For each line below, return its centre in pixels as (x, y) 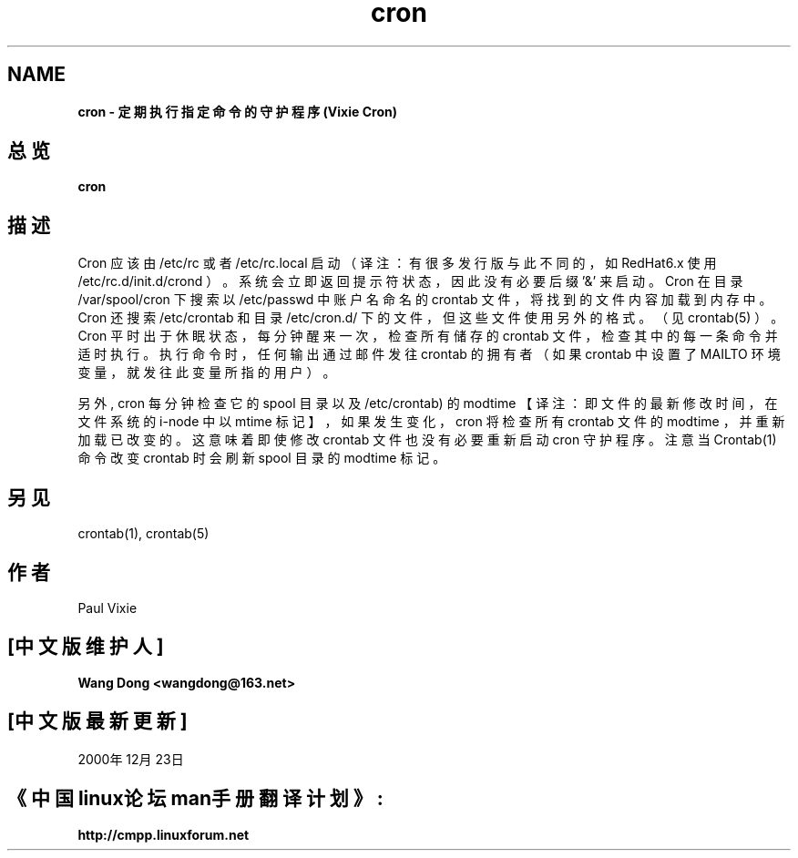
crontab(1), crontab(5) (143, 534)
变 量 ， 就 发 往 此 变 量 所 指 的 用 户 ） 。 (207, 373)
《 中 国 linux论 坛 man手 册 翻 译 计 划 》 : (195, 799)
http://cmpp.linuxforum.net (164, 834)
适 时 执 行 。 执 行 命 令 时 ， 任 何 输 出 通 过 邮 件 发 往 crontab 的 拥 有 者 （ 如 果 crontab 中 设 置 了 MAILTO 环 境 (429, 354)
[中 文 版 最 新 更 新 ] (97, 721)
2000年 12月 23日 (131, 759)
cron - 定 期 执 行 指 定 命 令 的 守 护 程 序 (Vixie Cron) (237, 111)
